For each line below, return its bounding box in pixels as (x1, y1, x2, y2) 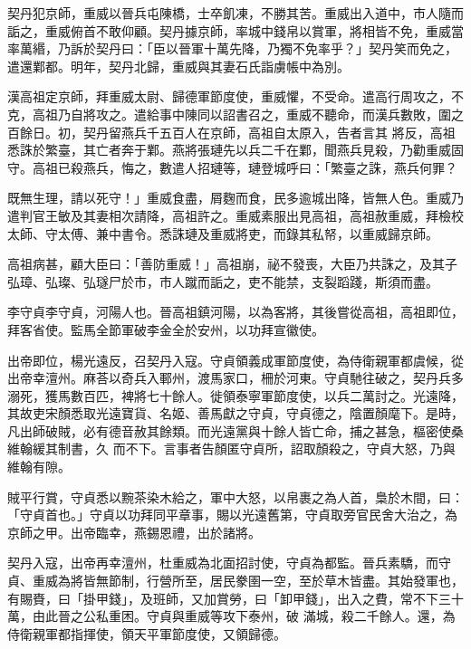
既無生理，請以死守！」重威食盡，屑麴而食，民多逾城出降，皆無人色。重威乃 (7, 188, 464, 207)
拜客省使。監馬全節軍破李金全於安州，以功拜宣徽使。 (7, 320, 324, 339)
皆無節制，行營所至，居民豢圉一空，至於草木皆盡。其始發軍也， (82, 571, 464, 590)
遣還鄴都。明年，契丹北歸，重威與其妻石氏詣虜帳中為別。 (7, 56, 350, 75)
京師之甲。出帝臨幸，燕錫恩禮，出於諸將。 (7, 522, 261, 541)
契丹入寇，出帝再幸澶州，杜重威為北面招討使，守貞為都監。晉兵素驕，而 (7, 553, 438, 572)
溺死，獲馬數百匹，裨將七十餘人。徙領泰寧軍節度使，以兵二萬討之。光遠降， (7, 386, 464, 405)
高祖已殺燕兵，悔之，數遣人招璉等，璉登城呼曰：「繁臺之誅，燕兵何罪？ (32, 157, 457, 177)
